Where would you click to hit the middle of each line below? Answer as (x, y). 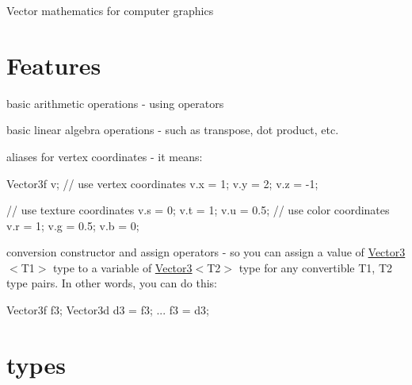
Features (54, 65)
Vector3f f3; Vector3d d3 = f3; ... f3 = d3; (108, 310)
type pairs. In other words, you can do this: (112, 283)
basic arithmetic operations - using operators (115, 103)
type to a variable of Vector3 (123, 267)
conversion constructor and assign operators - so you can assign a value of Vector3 (206, 252)
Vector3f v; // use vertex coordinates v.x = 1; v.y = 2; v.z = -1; (162, 183)
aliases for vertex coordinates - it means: (105, 156)
